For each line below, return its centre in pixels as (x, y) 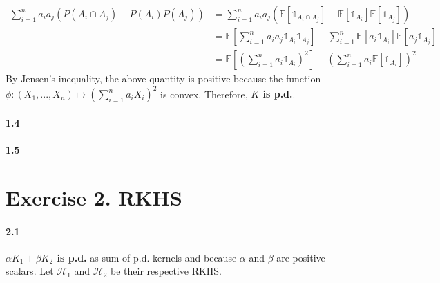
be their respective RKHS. (166, 271)
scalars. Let (30, 271)
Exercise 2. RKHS (94, 197)
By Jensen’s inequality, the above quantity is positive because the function (163, 79)
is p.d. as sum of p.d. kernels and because (147, 257)
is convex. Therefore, (204, 94)
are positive (301, 257)
